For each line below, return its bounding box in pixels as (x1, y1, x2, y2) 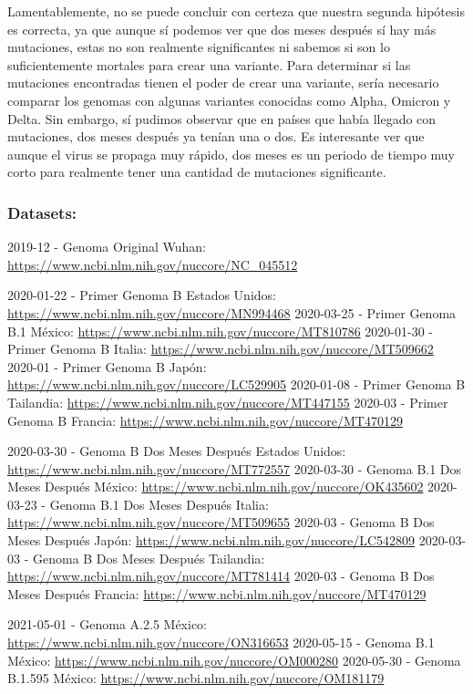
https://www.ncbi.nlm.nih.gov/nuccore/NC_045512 (7, 254, 298, 274)
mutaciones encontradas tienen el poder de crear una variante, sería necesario (7, 73, 439, 92)
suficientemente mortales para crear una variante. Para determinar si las (7, 55, 411, 74)
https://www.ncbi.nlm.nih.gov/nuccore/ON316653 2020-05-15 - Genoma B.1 (7, 633, 435, 652)
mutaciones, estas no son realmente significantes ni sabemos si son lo (7, 37, 390, 57)
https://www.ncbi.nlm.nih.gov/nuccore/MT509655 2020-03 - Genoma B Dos (7, 513, 435, 532)
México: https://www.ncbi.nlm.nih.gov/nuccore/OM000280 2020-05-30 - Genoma (7, 650, 461, 669)
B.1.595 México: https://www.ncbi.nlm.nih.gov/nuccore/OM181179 (7, 668, 385, 688)
